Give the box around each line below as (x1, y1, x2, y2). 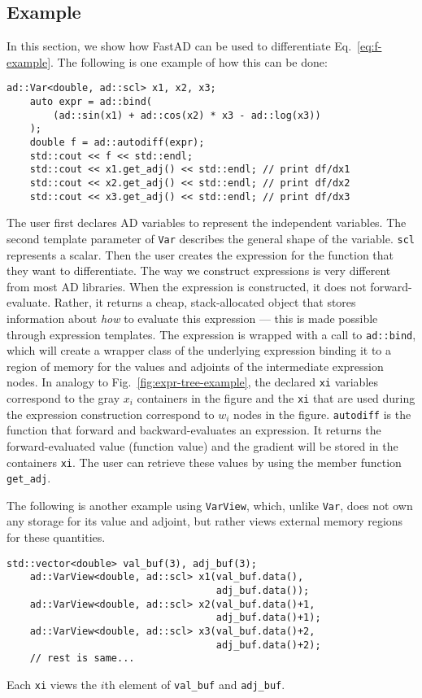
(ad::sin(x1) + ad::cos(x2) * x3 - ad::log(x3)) (53, 109, 321, 121)
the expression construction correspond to (7, 405, 215, 422)
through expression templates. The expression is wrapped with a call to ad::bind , (7, 325, 416, 342)
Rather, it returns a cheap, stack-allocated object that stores (54, 294, 356, 311)
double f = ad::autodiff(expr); (29, 137, 205, 149)
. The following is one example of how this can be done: (50, 53, 328, 70)
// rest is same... (29, 652, 135, 665)
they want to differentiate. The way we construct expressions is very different (7, 262, 391, 279)
